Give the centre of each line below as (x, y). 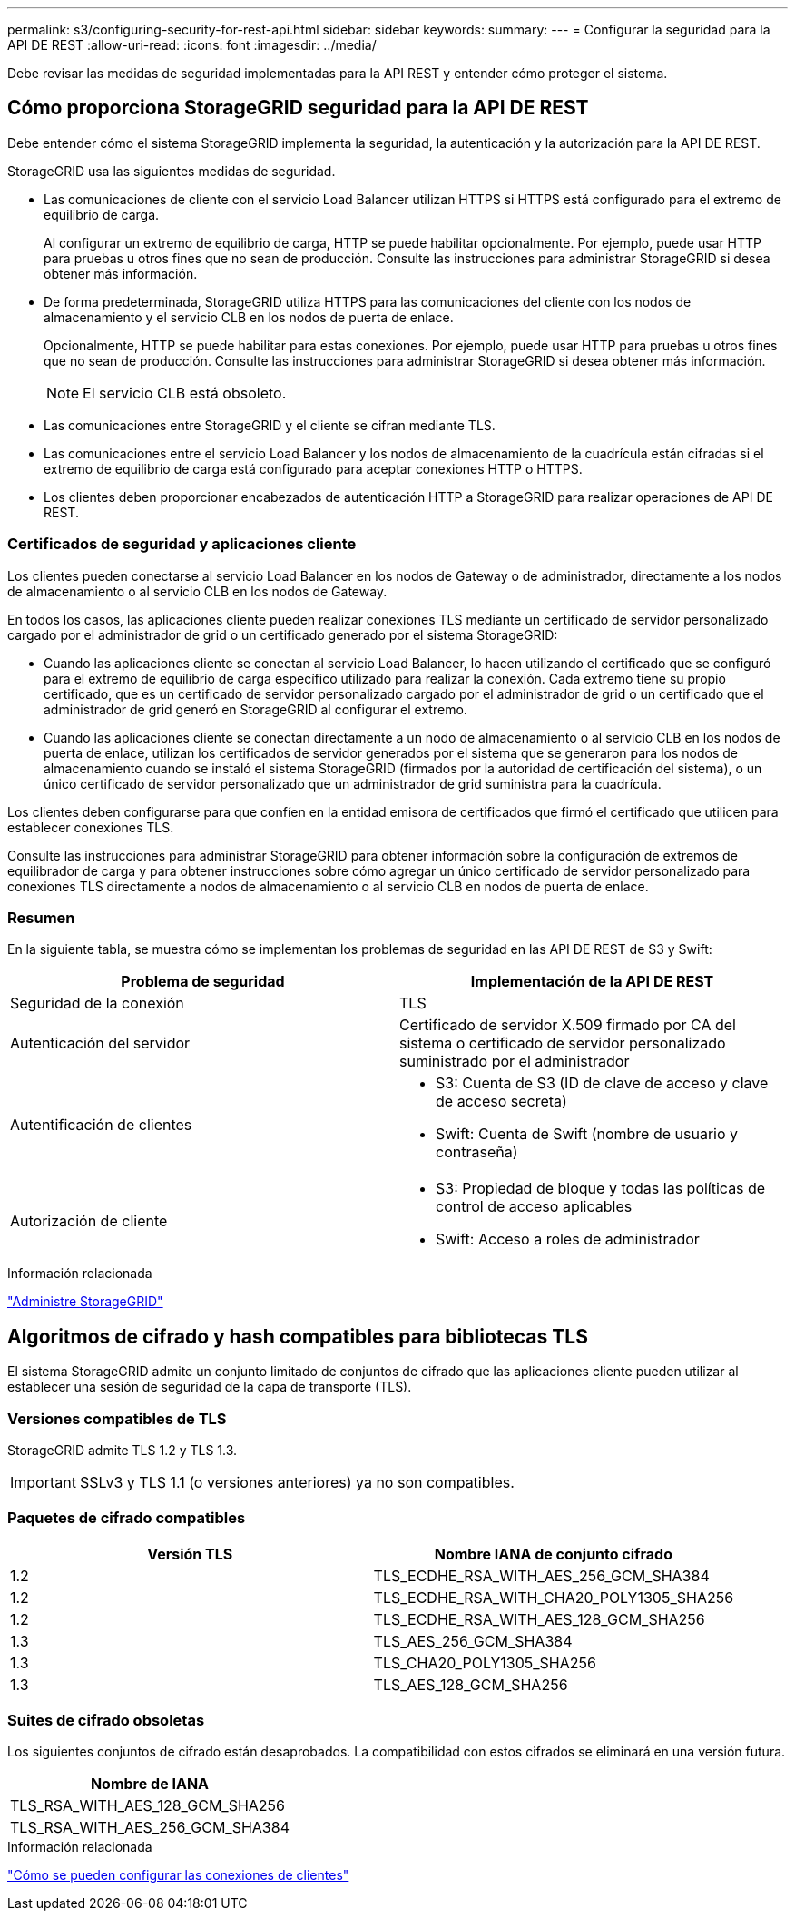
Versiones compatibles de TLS (117, 1418)
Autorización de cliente (89, 1221)
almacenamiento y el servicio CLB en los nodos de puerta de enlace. (249, 317)
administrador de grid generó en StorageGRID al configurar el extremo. (255, 709)
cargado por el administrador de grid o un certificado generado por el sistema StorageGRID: (283, 634)
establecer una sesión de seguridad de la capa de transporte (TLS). (210, 1387)
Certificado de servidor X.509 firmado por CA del (568, 1025)
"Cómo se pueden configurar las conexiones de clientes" (178, 1875)
